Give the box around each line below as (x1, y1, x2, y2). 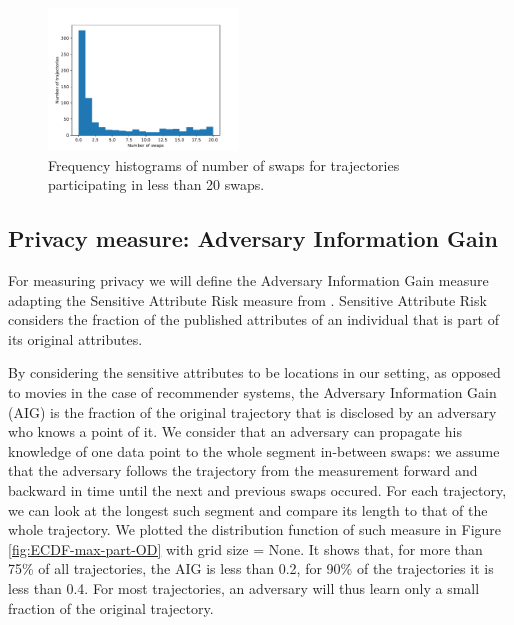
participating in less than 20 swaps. (48, 174, 265, 195)
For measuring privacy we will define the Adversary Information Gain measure (8, 270, 489, 291)
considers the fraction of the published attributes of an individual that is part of (8, 309, 500, 330)
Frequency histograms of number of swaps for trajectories (48, 154, 400, 175)
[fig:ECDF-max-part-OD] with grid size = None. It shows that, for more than (8, 538, 483, 559)
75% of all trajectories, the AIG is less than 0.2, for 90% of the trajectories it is (8, 558, 494, 579)
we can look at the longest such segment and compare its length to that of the (8, 499, 488, 520)
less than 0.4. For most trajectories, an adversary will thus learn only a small (8, 577, 480, 598)
